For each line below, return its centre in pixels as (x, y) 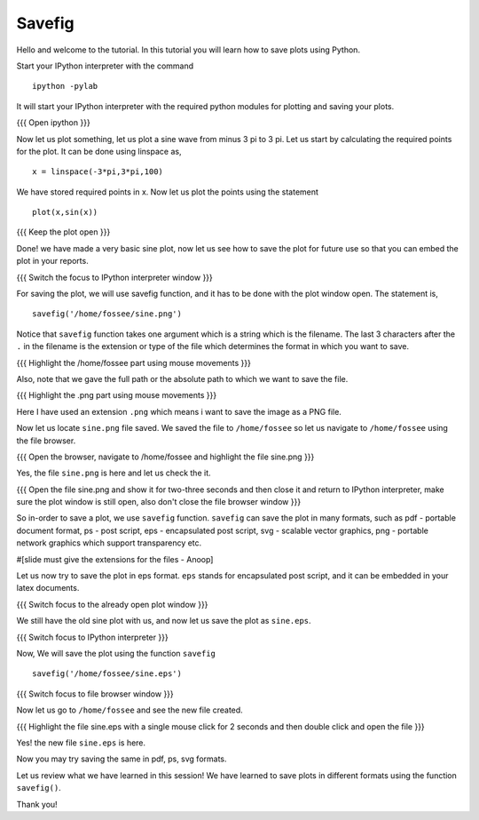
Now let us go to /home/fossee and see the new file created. (130, 710)
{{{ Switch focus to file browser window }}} (95, 694)
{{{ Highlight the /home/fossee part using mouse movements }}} (134, 362)
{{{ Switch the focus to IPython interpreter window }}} (114, 277)
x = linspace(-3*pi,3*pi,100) (98, 172)
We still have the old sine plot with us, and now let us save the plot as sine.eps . (164, 621)
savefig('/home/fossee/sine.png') (107, 314)
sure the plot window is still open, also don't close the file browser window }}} (159, 502)
